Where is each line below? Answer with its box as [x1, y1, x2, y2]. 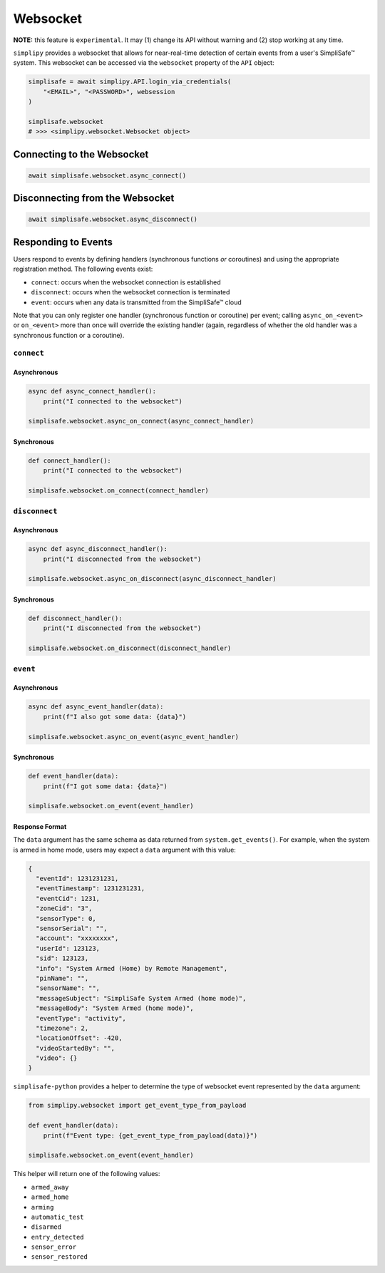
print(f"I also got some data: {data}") [43, 713, 187, 721]
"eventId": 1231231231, [36, 875, 119, 883]
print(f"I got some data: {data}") [43, 782, 168, 790]
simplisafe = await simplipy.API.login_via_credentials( [28, 78, 232, 86]
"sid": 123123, [36, 954, 89, 962]
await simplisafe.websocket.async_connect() [28, 171, 187, 180]
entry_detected [31, 1233, 85, 1241]
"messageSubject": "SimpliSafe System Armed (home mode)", [36, 994, 247, 1002]
